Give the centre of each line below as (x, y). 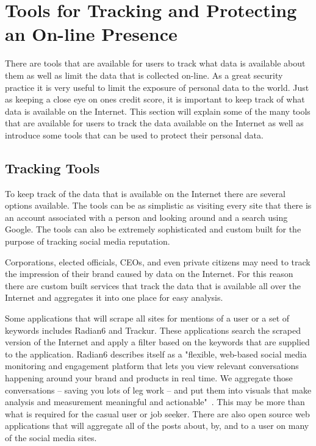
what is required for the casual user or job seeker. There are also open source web (157, 413)
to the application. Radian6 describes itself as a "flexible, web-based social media (156, 354)
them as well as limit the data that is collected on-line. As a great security (144, 75)
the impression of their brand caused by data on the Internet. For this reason (149, 274)
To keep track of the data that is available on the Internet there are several (145, 193)
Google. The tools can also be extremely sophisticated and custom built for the (153, 229)
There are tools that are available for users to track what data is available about (155, 63)
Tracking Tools (52, 167)
